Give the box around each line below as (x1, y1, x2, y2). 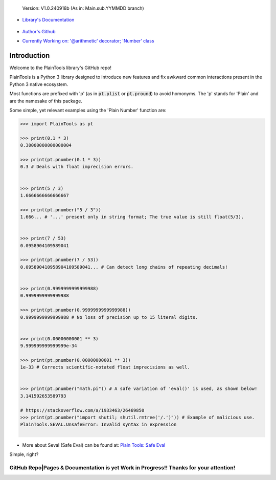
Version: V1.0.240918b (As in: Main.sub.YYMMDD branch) (22, 5, 144, 11)
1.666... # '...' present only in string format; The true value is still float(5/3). (20, 214, 244, 220)
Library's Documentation (22, 17, 75, 23)
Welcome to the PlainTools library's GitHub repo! (9, 64, 112, 71)
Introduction (9, 51, 50, 60)
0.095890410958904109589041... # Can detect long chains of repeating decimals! (20, 264, 228, 270)
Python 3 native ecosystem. (9, 81, 68, 87)
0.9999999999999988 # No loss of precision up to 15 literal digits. (20, 314, 198, 320)
